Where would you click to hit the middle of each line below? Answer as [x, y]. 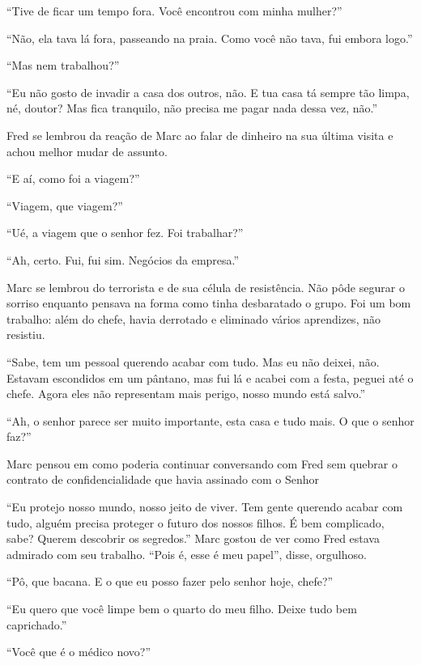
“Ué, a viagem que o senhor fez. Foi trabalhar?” [125, 233]
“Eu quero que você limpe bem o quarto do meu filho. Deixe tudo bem [182, 609]
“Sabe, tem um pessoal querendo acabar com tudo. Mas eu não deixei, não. [193, 361]
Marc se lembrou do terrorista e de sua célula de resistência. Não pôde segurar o [206, 287]
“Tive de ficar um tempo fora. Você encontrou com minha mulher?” [174, 11]
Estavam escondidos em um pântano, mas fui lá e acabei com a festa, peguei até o [210, 377]
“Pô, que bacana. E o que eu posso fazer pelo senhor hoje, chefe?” [170, 581]
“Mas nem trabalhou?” [63, 65]
